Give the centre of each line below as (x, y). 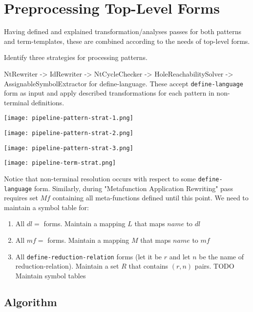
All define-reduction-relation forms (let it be (89, 256)
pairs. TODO (214, 266)
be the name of (221, 256)
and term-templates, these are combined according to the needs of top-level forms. (127, 41)
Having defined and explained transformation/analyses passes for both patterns (123, 31)
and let (180, 256)
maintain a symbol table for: (46, 207)
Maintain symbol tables (51, 275)
